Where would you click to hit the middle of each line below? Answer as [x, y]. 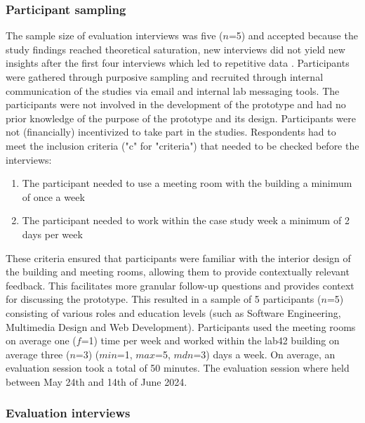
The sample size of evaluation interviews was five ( [114, 35]
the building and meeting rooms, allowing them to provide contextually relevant [178, 272]
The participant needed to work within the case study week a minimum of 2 [186, 220]
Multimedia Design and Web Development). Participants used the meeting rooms [181, 326]
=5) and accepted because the [293, 35]
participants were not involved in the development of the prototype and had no [176, 104]
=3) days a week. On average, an [264, 354]
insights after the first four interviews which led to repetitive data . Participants [178, 63]
